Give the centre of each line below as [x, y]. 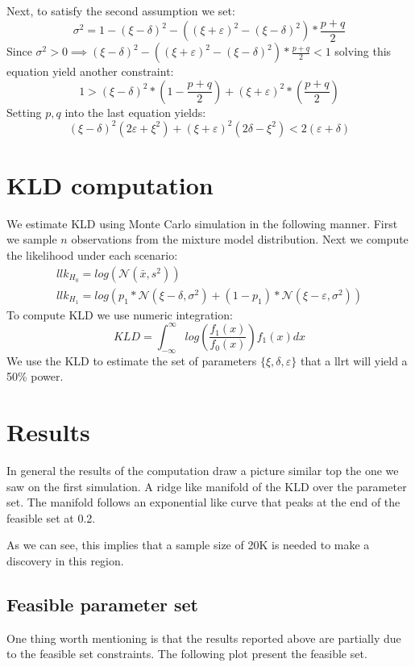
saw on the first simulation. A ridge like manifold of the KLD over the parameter [207, 486]
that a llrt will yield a [354, 360]
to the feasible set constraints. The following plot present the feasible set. [187, 654]
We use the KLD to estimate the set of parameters [132, 360]
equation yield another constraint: [90, 71]
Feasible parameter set [102, 604]
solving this [363, 51]
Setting [24, 112]
